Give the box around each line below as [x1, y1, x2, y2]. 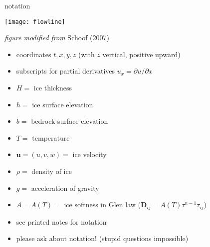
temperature [32, 132, 70, 143]
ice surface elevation [32, 99, 93, 109]
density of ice [31, 166, 72, 176]
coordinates [16, 49, 51, 59]
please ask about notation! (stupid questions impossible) [16, 233, 189, 244]
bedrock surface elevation [31, 116, 108, 126]
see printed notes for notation [16, 216, 107, 227]
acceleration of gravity [31, 182, 99, 193]
